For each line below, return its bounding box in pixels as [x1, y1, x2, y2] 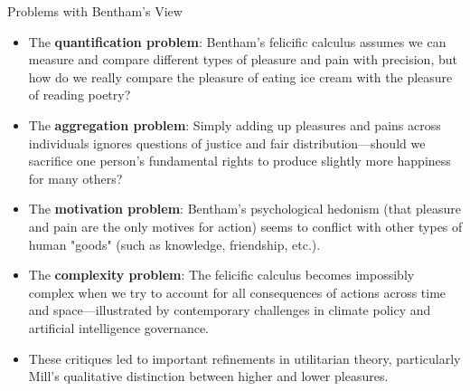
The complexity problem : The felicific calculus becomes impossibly [28, 265, 415, 284]
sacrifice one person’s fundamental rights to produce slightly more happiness [28, 151, 451, 170]
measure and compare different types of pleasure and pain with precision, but [28, 50, 457, 69]
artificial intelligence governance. [28, 318, 209, 337]
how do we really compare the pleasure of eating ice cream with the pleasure [28, 67, 453, 86]
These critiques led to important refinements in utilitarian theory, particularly [28, 348, 461, 367]
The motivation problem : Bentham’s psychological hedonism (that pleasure [28, 199, 461, 218]
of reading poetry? [28, 85, 131, 104]
